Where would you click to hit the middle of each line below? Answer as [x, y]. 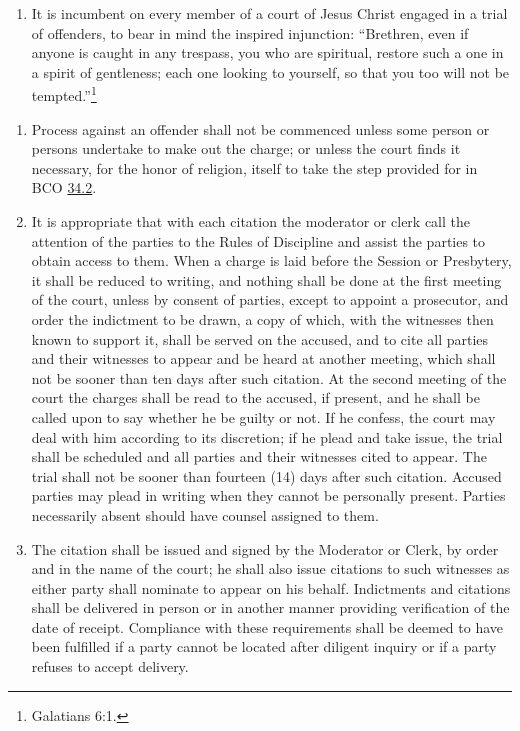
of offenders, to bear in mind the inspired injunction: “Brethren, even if [250, 32]
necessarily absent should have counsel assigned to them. [205, 514]
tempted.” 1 [64, 94]
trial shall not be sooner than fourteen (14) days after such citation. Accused [266, 475]
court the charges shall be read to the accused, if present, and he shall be [255, 397]
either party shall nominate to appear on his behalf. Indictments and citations [271, 587]
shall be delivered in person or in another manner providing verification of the [270, 607]
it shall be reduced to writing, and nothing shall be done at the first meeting [266, 279]
